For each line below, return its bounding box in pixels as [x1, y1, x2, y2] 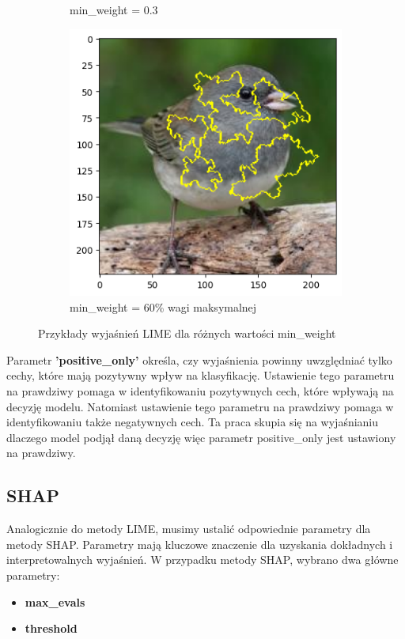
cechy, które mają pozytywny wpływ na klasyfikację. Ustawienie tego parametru [6, 367, 395, 384]
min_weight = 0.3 [70, 2, 158, 17]
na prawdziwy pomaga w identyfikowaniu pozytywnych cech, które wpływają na [6, 383, 394, 399]
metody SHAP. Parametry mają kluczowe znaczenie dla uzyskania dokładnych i [6, 535, 393, 552]
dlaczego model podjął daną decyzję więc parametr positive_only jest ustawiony [6, 429, 396, 445]
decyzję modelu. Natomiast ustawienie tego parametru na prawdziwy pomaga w [6, 398, 394, 414]
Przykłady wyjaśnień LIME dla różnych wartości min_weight [38, 325, 336, 342]
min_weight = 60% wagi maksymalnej [70, 298, 257, 315]
